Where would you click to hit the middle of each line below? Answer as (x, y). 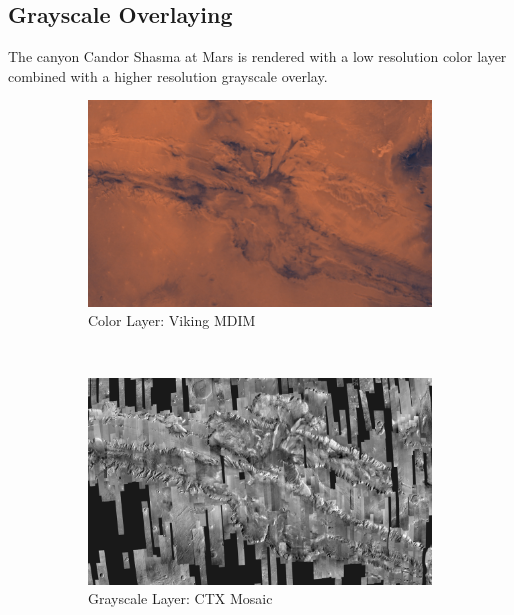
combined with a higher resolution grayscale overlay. (168, 75)
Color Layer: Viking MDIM (172, 320)
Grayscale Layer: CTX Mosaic (180, 598)
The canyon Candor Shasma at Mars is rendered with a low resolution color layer (257, 56)
